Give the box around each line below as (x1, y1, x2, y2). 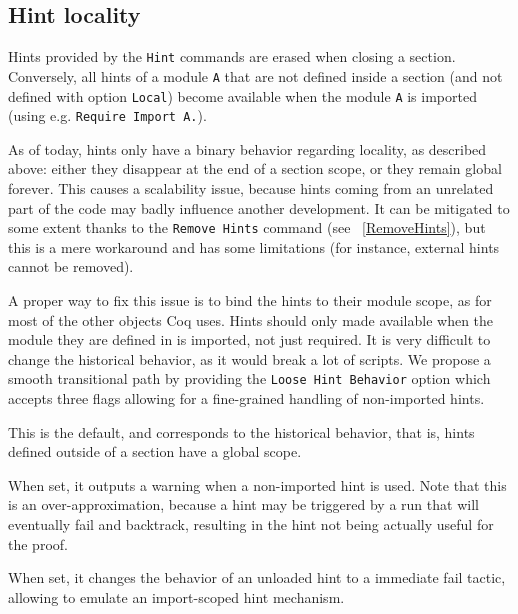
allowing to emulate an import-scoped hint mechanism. (8, 586, 345, 607)
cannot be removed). (8, 256, 134, 277)
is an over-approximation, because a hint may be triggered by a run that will (8, 494, 479, 515)
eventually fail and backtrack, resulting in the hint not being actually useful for (8, 514, 494, 535)
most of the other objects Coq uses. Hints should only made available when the (8, 309, 494, 330)
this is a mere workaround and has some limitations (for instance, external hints (8, 236, 500, 257)
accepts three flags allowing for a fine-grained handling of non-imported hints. (8, 388, 485, 409)
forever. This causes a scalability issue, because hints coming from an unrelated (8, 178, 494, 199)
